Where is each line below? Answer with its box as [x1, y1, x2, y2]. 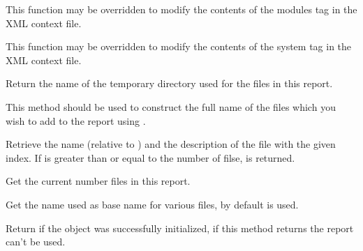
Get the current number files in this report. [6, 174, 191, 188]
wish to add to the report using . [6, 113, 146, 128]
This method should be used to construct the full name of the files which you [6, 99, 336, 114]
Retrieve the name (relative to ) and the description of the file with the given [6, 137, 336, 151]
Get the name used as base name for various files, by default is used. [6, 197, 299, 211]
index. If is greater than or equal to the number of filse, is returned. [6, 150, 295, 165]
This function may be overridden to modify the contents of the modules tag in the [6, 2, 357, 16]
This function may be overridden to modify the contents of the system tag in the [6, 39, 352, 54]
